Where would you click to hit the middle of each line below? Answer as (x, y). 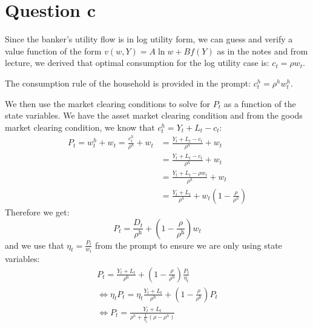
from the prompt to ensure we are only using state (189, 245)
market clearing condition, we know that (80, 127)
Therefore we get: (37, 212)
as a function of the (260, 103)
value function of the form (53, 51)
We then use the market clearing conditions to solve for (108, 103)
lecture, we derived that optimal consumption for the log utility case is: (137, 63)
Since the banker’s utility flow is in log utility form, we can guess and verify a (149, 39)
